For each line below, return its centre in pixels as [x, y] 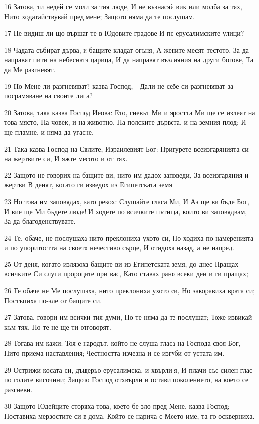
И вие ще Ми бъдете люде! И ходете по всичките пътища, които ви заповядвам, [126, 211]
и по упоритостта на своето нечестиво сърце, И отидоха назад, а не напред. [119, 247]
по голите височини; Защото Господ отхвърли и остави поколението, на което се [127, 380]
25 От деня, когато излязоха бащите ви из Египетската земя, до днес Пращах [122, 264]
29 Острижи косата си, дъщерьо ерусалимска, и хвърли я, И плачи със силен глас [129, 370]
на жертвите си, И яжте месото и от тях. [66, 158]
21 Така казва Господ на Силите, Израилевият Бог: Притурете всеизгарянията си [127, 148]
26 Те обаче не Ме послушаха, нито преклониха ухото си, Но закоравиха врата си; [130, 291]
